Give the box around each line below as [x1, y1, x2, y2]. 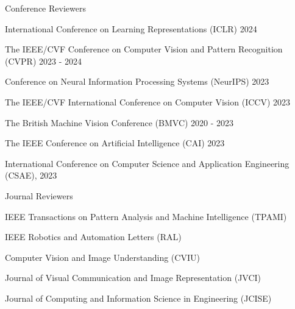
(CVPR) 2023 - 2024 [5, 54, 82, 67]
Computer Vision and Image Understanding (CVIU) [5, 250, 200, 263]
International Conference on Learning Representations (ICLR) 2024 [5, 22, 257, 35]
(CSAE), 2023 [5, 169, 57, 182]
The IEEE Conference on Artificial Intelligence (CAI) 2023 [5, 137, 225, 149]
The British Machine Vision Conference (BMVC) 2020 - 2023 [5, 116, 234, 129]
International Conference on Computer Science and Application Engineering [5, 157, 290, 169]
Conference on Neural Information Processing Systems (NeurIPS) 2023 [5, 75, 269, 88]
